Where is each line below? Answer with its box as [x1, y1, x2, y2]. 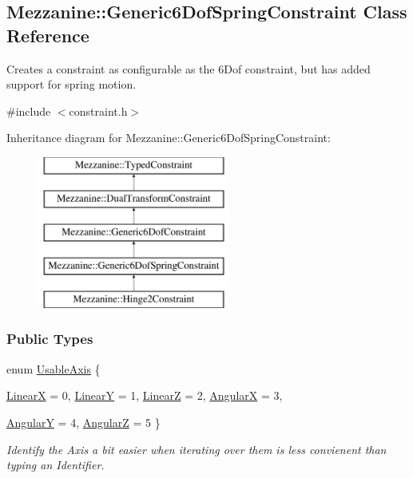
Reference [6, 22, 89, 47]
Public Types [6, 329, 93, 349]
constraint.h [69, 102, 128, 119]
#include [6, 102, 51, 119]
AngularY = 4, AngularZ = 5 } [6, 413, 161, 430]
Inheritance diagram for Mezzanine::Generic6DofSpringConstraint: [6, 129, 331, 146]
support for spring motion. [6, 76, 137, 93]
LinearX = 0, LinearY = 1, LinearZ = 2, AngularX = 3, [6, 387, 283, 404]
